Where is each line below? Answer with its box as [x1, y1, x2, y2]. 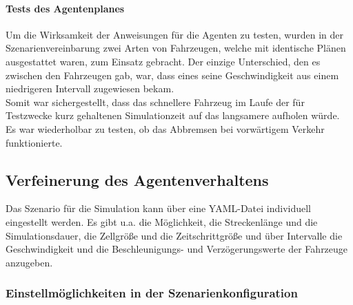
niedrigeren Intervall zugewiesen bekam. [6, 81, 174, 96]
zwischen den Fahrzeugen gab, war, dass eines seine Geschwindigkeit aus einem [6, 67, 339, 82]
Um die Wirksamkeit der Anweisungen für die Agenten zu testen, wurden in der [6, 27, 344, 41]
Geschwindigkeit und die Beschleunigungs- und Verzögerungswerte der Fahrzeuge [6, 242, 348, 256]
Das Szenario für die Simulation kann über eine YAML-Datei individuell [6, 201, 312, 215]
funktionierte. [6, 135, 63, 149]
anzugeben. [6, 255, 53, 269]
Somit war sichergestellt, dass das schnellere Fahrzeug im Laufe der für [6, 94, 305, 109]
